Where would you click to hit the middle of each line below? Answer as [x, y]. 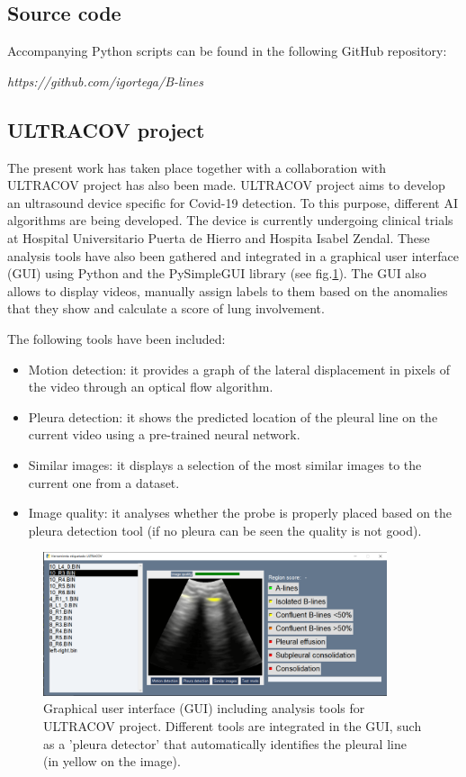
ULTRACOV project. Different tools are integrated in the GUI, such [233, 725]
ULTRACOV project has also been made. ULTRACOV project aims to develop [226, 185]
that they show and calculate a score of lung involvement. [166, 308]
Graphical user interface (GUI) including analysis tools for [204, 708]
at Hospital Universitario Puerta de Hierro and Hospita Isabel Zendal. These [219, 237]
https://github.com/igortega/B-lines [105, 81]
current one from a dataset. [104, 482]
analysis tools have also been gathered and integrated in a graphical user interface [233, 255]
